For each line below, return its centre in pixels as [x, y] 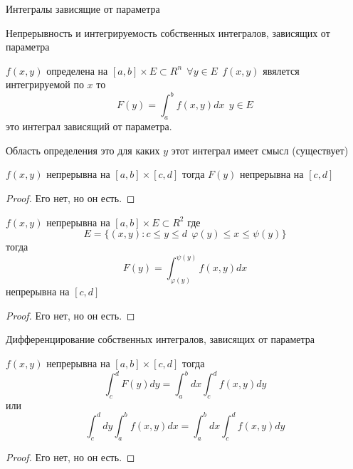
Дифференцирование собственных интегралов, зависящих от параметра [160, 339]
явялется [281, 70]
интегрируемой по [45, 84]
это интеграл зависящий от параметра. [89, 126]
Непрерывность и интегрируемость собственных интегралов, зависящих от [168, 32]
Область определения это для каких [83, 150]
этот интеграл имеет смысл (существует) [260, 150]
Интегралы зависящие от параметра [83, 9]
